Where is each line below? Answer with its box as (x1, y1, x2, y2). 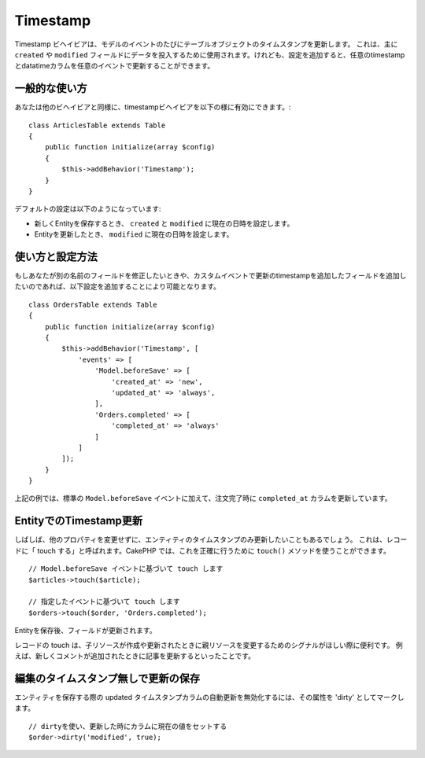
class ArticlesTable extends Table (28, 120, 166, 130)
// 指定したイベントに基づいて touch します (28, 598, 180, 606)
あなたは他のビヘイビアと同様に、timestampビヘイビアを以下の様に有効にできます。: (14, 102, 291, 112)
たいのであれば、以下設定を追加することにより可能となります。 (14, 281, 220, 291)
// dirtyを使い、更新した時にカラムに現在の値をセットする (28, 722, 227, 730)
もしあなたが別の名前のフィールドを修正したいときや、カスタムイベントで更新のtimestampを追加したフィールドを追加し (14, 271, 407, 281)
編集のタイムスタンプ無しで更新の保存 (14, 672, 201, 685)
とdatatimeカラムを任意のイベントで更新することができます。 (14, 61, 215, 71)
